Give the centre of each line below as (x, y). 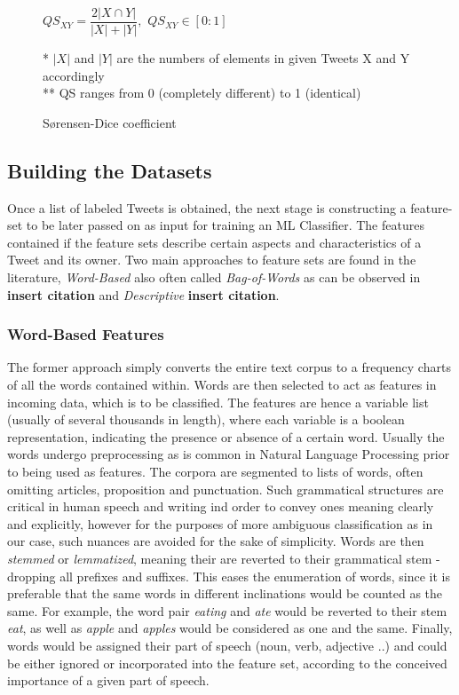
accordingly (74, 75)
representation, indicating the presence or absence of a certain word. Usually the (226, 436)
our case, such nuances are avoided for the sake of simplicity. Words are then (216, 541)
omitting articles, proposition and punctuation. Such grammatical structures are (226, 489)
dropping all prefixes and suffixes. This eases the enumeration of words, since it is (229, 576)
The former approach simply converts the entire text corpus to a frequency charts (229, 367)
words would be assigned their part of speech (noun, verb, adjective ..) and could (227, 645)
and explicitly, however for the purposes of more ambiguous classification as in (220, 523)
